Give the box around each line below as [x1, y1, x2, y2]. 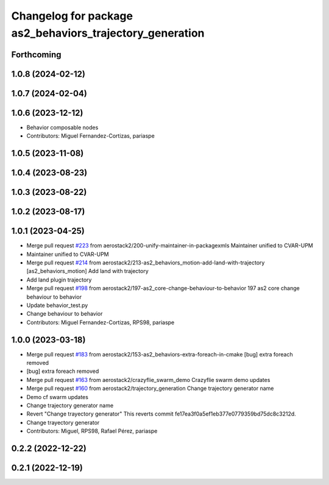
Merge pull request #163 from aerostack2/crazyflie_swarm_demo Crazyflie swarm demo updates [26, 376, 271, 383]
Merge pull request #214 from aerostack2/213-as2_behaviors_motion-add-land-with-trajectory [26, 259, 265, 266]
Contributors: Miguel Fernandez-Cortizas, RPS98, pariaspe [26, 319, 175, 326]
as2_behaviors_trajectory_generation [11, 26, 205, 40]
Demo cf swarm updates [26, 393, 88, 400]
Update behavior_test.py [26, 302, 88, 309]
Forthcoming [11, 49, 62, 60]
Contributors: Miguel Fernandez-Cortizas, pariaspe [26, 132, 155, 140]
